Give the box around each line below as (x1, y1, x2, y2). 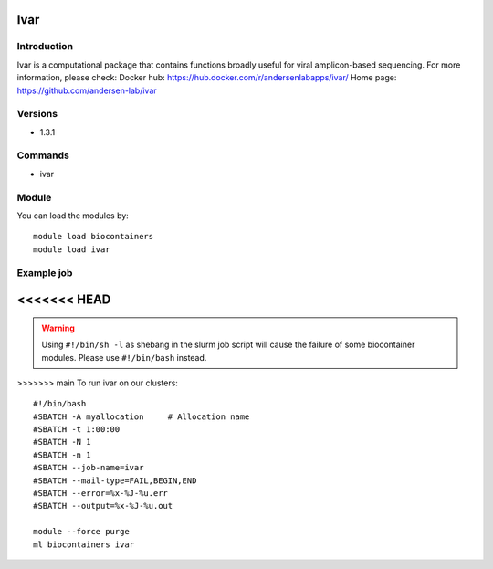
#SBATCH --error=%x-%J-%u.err (33, 489, 169, 499)
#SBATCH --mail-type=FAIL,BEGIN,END (33, 475, 197, 486)
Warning (41, 322, 75, 333)
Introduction (16, 40, 73, 53)
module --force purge (33, 526, 130, 537)
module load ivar (33, 244, 110, 255)
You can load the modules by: (16, 210, 130, 221)
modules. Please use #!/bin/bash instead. (41, 352, 207, 363)
